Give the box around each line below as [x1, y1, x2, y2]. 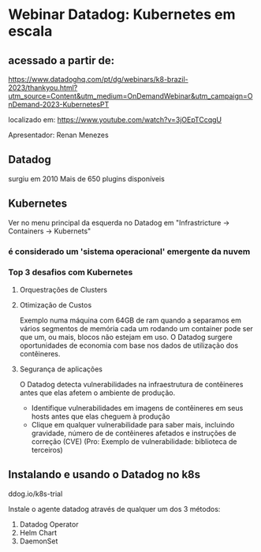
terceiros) [31, 445, 63, 454]
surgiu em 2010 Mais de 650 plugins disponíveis [8, 173, 166, 183]
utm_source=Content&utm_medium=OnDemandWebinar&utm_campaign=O [8, 91, 253, 100]
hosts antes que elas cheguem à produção [31, 412, 170, 421]
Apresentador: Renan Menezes [8, 130, 109, 140]
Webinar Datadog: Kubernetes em [8, 6, 236, 24]
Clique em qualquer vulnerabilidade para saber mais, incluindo [31, 420, 235, 429]
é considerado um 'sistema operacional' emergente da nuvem [8, 246, 251, 257]
